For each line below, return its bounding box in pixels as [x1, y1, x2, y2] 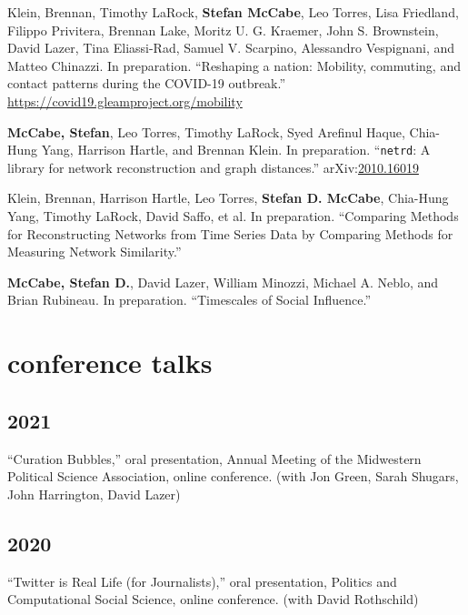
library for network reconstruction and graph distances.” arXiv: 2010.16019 [7, 157, 419, 176]
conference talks [7, 344, 213, 381]
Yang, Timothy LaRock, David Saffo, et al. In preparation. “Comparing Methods [7, 207, 459, 225]
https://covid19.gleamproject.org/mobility [7, 91, 243, 110]
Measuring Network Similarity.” [7, 242, 182, 261]
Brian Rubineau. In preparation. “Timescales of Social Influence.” [7, 290, 372, 309]
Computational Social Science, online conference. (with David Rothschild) [7, 590, 419, 609]
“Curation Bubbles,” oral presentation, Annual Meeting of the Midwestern [7, 449, 422, 468]
